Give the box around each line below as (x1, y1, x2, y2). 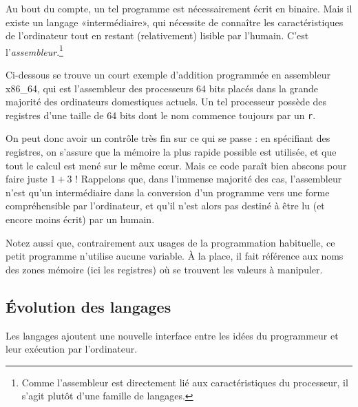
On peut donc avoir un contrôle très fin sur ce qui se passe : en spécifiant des (6, 131, 330, 145)
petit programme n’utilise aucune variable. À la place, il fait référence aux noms (6, 249, 344, 263)
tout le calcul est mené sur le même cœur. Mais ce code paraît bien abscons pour (6, 158, 347, 172)
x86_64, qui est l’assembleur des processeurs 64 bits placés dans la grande (6, 81, 318, 95)
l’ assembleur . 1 (6, 42, 63, 59)
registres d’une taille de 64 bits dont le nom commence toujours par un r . (6, 107, 316, 122)
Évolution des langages (6, 295, 171, 317)
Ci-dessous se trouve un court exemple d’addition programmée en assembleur (6, 67, 330, 82)
